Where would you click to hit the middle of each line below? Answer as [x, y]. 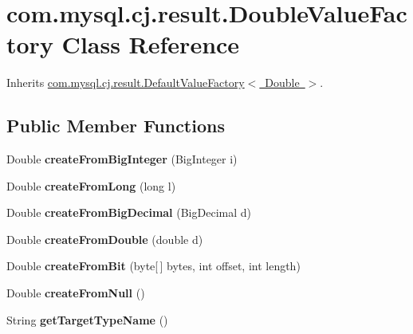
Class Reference [151, 44]
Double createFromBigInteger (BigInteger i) [122, 159]
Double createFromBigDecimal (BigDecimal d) [129, 212]
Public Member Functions [116, 126]
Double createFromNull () [76, 293]
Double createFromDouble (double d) [105, 239]
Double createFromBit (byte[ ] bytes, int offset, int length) [153, 266]
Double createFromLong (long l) [91, 185]
